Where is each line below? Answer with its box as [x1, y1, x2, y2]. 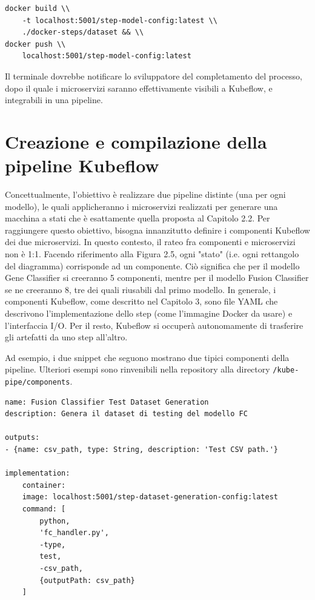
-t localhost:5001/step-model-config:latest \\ [22, 16, 217, 25]
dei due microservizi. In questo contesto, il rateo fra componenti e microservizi [5, 235, 296, 248]
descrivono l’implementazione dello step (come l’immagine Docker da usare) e [5, 307, 293, 319]
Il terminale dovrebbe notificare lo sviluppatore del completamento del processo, [5, 69, 302, 82]
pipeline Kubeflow [5, 153, 159, 178]
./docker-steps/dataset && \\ [22, 28, 144, 37]
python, [39, 516, 70, 525]
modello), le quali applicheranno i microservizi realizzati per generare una [5, 200, 278, 212]
